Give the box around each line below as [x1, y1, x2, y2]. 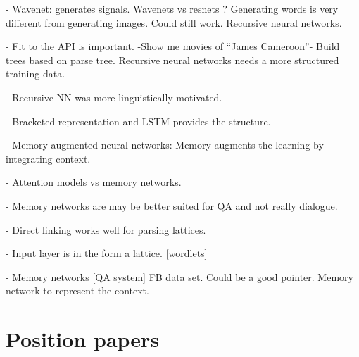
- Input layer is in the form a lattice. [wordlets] [6, 246, 208, 261]
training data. [6, 66, 65, 81]
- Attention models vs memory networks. [6, 175, 182, 189]
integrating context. [6, 151, 91, 165]
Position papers [6, 325, 160, 353]
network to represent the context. [6, 283, 149, 298]
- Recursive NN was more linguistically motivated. [6, 89, 222, 104]
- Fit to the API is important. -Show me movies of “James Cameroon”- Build [6, 39, 340, 54]
